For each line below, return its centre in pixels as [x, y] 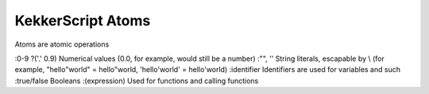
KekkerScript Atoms [83, 21]
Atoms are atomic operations [62, 44]
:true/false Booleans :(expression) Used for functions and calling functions [137, 81]
